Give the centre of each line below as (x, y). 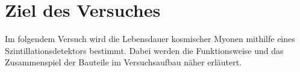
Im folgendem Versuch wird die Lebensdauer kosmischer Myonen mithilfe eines (150, 39)
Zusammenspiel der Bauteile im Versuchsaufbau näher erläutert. (123, 62)
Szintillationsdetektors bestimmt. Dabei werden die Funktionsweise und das (144, 50)
